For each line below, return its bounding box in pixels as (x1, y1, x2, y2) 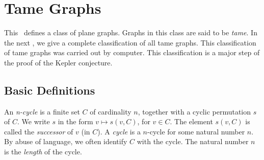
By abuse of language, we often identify (4, 136, 127, 147)
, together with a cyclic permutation (138, 106, 251, 117)
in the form (58, 116, 93, 127)
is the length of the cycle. (4, 146, 82, 157)
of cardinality (90, 106, 131, 117)
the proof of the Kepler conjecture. (4, 57, 113, 67)
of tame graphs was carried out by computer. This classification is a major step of (4, 47, 260, 58)
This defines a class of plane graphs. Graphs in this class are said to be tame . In (4, 27, 257, 38)
